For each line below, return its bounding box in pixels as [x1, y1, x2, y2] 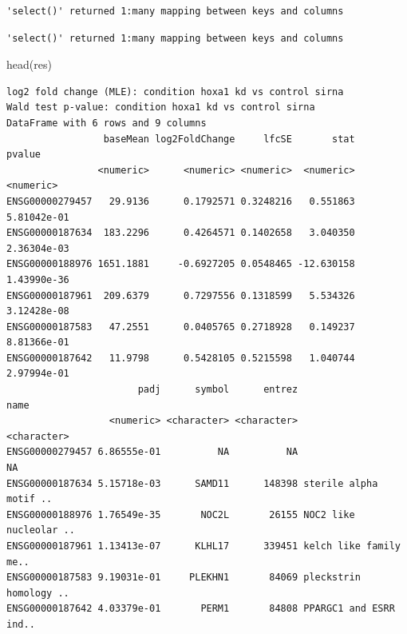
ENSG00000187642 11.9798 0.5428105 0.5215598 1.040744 [6, 352, 355, 364]
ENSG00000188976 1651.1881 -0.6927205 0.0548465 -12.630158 [6, 258, 355, 270]
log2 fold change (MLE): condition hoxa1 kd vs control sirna [6, 86, 344, 98]
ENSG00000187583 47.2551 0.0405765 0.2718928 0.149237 [6, 321, 355, 333]
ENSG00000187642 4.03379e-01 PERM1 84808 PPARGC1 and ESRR [6, 603, 395, 615]
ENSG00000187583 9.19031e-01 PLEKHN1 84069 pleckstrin [6, 572, 361, 584]
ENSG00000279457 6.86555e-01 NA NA [6, 446, 298, 458]
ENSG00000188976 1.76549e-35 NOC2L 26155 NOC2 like [6, 508, 355, 520]
